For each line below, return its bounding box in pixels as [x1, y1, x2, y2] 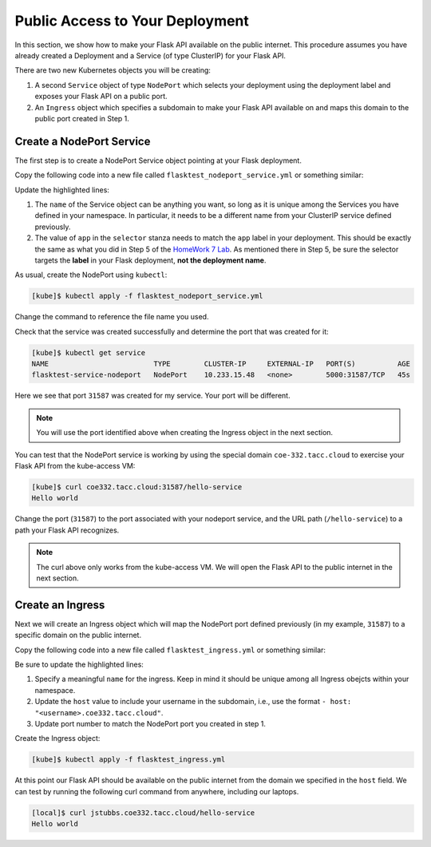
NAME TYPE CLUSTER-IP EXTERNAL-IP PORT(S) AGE [31, 359, 411, 369]
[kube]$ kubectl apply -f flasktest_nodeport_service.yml [31, 291, 263, 301]
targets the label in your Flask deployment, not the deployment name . [34, 255, 267, 265]
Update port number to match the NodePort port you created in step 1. [34, 718, 267, 728]
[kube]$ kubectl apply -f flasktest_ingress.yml [31, 755, 226, 764]
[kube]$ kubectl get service [31, 348, 146, 357]
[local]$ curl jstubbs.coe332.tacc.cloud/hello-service [31, 808, 255, 817]
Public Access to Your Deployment [14, 12, 249, 30]
